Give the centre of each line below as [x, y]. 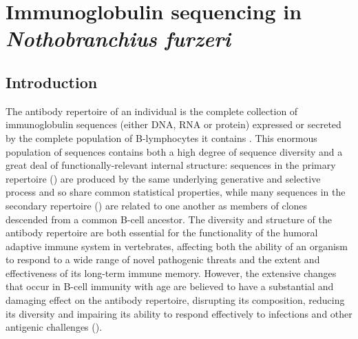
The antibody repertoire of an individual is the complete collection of [152, 111]
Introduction [52, 82]
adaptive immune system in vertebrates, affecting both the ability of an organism [177, 246]
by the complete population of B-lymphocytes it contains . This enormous [161, 137]
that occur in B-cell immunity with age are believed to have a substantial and [170, 286]
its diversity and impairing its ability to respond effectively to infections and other [179, 313]
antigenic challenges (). [54, 327]
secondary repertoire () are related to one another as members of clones [157, 205]
